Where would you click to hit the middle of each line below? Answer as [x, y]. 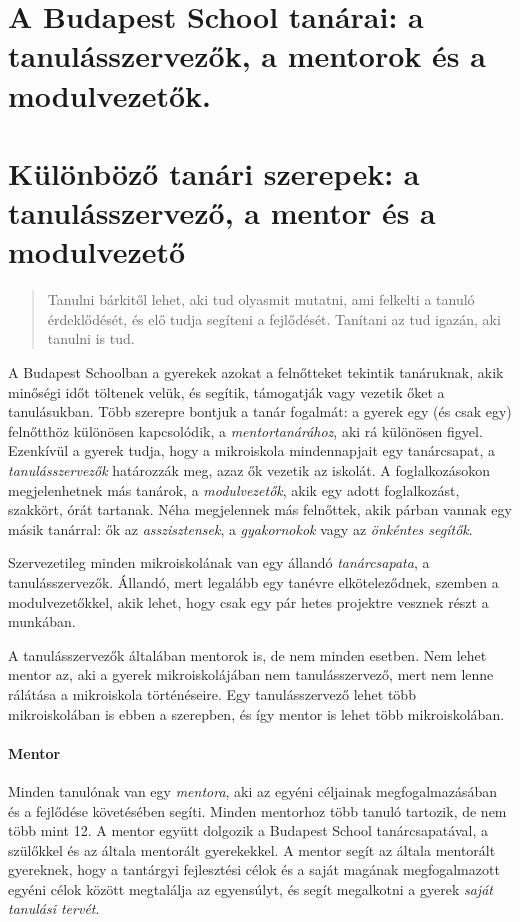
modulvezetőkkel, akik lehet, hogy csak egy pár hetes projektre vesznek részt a [248, 601]
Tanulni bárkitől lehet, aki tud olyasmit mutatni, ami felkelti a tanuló [261, 299]
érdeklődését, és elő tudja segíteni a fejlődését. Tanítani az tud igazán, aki [274, 318]
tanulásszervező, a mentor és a [222, 212]
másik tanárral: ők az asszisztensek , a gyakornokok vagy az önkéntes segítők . [240, 528]
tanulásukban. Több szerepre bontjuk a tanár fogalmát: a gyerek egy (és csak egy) [260, 411]
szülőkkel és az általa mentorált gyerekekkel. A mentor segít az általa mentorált [252, 849]
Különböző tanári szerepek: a [214, 172]
